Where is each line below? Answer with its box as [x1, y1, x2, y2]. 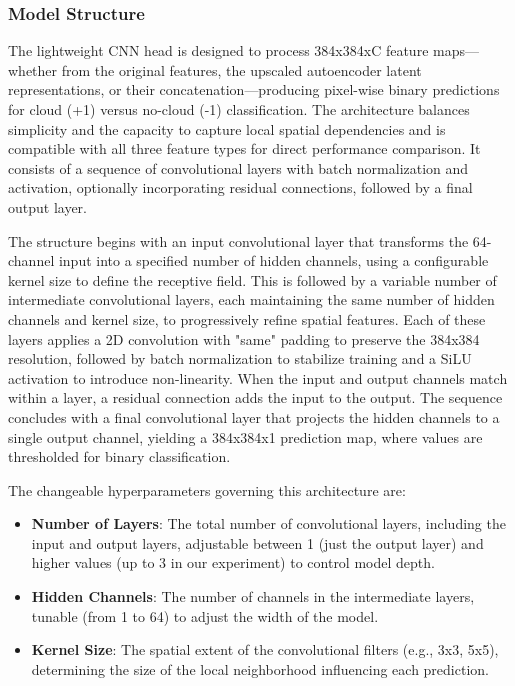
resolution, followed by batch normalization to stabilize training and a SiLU [8, 348, 472, 369]
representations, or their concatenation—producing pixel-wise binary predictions [8, 79, 500, 100]
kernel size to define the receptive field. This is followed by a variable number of [8, 269, 497, 290]
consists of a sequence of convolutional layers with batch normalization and [8, 157, 469, 178]
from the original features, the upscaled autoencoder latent [61, 59, 422, 80]
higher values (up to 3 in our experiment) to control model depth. [31, 552, 435, 573]
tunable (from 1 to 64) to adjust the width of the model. [31, 605, 379, 626]
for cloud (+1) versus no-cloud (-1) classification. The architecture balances [8, 99, 470, 119]
